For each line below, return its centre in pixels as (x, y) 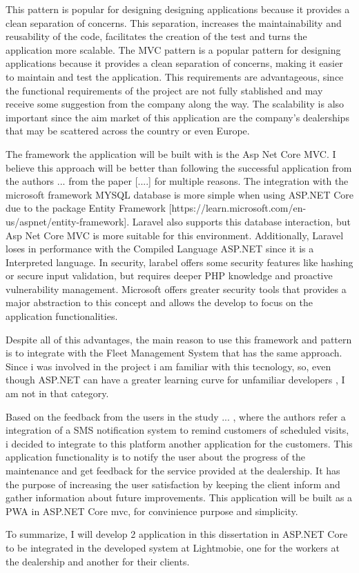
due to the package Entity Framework (86, 208)
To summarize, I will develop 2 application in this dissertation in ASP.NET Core (177, 534)
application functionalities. (62, 316)
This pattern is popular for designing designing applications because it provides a (178, 9)
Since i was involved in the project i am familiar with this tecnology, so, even (168, 366)
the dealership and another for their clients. (98, 561)
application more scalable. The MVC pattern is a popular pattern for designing (173, 49)
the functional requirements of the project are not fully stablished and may (164, 90)
